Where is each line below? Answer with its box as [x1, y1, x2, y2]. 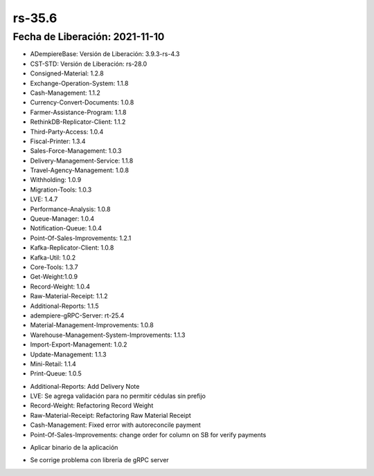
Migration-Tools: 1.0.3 [30, 185, 92, 194]
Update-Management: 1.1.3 [30, 350, 107, 358]
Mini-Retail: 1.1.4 [30, 360, 76, 368]
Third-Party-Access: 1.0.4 [30, 127, 104, 136]
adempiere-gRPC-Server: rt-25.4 [30, 311, 125, 320]
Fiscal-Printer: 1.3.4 [30, 137, 86, 145]
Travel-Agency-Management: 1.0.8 [30, 166, 130, 174]
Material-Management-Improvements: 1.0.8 [30, 321, 154, 329]
